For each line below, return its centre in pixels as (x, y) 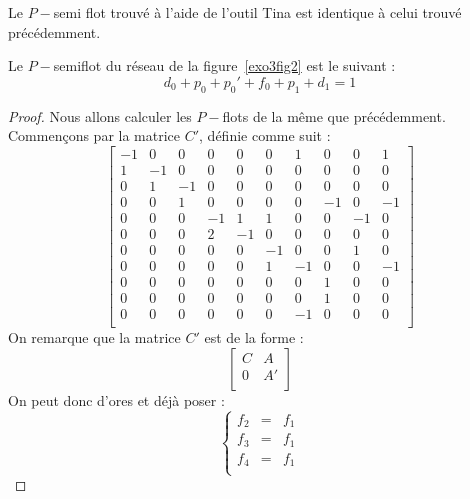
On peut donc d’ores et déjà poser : (116, 399)
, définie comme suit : (265, 135)
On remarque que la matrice (94, 337)
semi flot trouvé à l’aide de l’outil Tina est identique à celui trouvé (257, 12)
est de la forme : (254, 337)
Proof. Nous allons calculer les (100, 115)
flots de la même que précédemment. (334, 115)
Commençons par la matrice (94, 135)
